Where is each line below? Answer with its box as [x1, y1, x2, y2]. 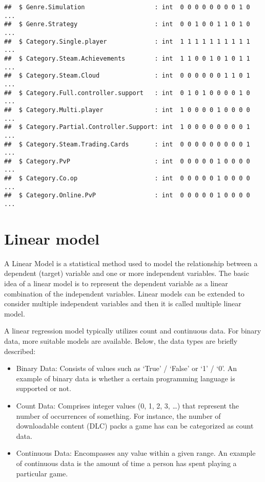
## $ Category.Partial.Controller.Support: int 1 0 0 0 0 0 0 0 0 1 [4, 123, 250, 131]
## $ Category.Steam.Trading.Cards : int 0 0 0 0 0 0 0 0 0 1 [4, 140, 250, 148]
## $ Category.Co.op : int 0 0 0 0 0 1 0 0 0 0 [4, 175, 250, 182]
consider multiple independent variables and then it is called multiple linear [4, 298, 241, 309]
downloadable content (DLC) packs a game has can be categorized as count [16, 420, 254, 431]
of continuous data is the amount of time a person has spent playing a [16, 457, 237, 468]
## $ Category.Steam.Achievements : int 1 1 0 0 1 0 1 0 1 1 [4, 54, 250, 62]
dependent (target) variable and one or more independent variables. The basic [4, 268, 249, 279]
